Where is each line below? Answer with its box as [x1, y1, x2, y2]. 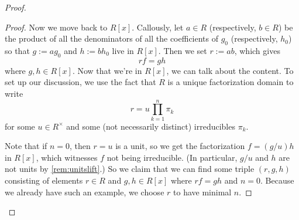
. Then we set [158, 44, 207, 56]
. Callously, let [132, 21, 184, 33]
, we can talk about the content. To [166, 64, 294, 76]
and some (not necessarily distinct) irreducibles [66, 120, 235, 132]
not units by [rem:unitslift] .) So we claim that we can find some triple [5, 163, 255, 175]
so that [5, 44, 30, 56]
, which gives [234, 44, 280, 56]
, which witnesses [36, 151, 98, 163]
